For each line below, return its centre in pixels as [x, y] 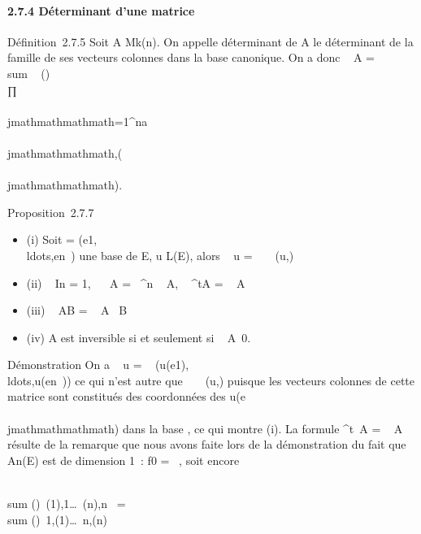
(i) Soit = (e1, [62, 239]
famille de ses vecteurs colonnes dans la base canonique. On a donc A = [191, 57]
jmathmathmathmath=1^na [78, 121]
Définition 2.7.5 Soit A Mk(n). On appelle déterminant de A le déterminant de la [210, 41]
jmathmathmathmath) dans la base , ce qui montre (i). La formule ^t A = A [205, 428]
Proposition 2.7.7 [51, 212]
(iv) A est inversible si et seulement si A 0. [139, 337]
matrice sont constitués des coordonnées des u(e [126, 396]
